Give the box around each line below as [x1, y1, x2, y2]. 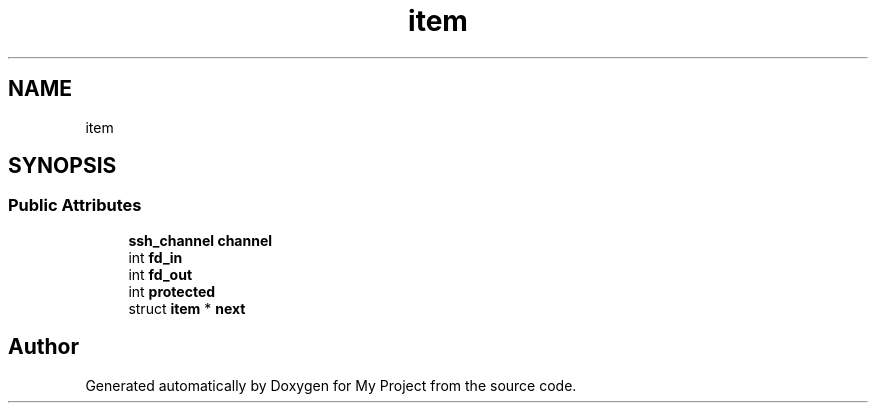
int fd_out [128, 265, 193, 283]
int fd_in [128, 248, 183, 266]
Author [8, 334, 79, 360]
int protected [128, 282, 216, 300]
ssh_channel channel [128, 231, 273, 249]
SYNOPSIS [8, 153, 117, 179]
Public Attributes [8, 195, 142, 216]
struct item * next [128, 299, 246, 317]
